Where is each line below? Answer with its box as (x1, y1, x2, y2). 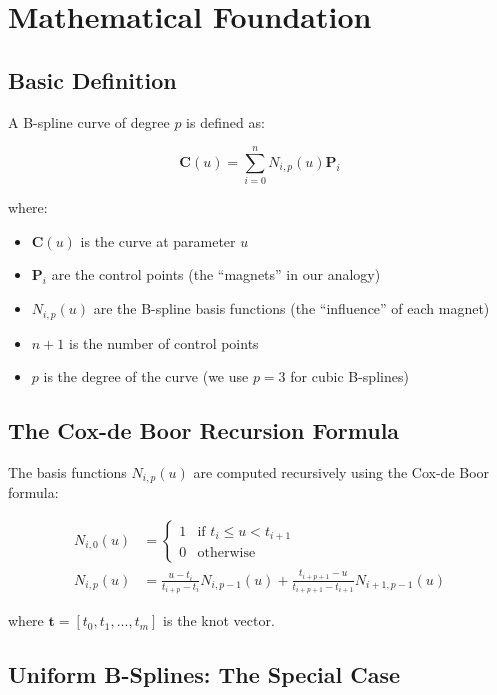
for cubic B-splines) (290, 366, 409, 387)
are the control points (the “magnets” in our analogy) (51, 264, 381, 285)
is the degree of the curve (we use (43, 366, 249, 387)
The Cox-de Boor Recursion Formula (8, 415, 400, 446)
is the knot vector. (163, 610, 275, 631)
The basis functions (8, 461, 127, 482)
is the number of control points (68, 332, 259, 353)
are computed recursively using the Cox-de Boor (193, 461, 490, 482)
